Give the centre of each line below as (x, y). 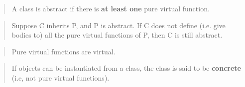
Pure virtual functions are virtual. (63, 51)
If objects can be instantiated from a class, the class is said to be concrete (126, 68)
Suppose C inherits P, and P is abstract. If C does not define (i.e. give (119, 25)
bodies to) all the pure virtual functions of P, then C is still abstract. (117, 35)
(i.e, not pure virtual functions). (61, 77)
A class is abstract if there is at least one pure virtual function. (111, 8)
